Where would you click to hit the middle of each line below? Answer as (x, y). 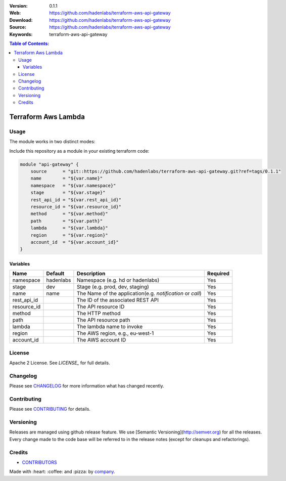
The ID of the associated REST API (118, 300)
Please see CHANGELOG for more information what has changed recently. (87, 386)
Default (55, 274)
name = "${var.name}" (67, 179)
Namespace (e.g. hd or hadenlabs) (118, 280)
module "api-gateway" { (50, 164)
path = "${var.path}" (67, 221)
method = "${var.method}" (69, 214)
